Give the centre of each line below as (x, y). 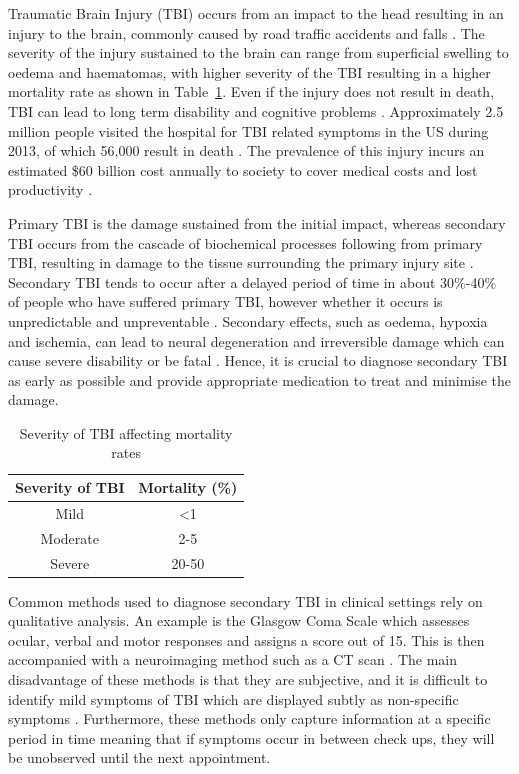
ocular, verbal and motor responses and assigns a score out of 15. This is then (246, 639)
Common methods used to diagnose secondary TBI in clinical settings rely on (245, 600)
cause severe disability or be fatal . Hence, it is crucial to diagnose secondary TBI (258, 360)
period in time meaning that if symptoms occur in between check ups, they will (251, 737)
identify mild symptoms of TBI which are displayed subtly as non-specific (233, 698)
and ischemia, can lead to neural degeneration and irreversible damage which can (256, 340)
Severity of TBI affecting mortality (126, 432)
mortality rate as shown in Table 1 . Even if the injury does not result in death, (251, 91)
